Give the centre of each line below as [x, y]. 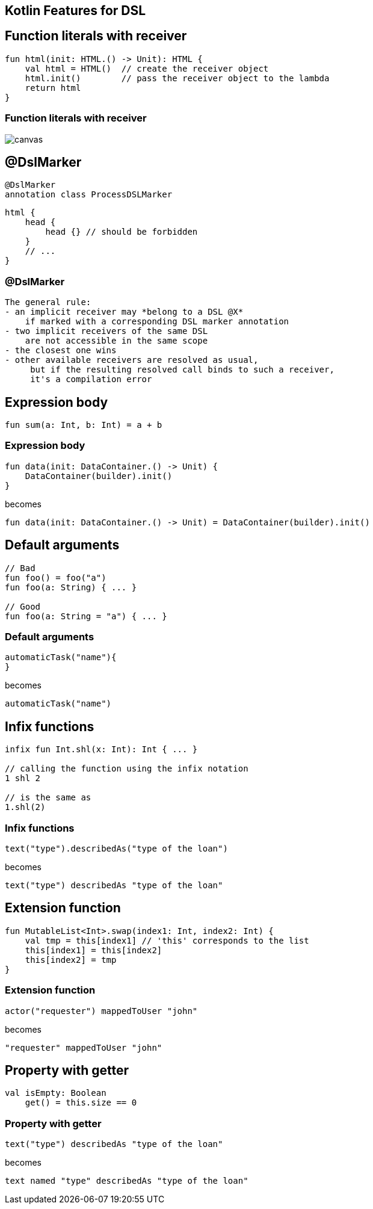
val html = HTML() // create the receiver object [147, 68]
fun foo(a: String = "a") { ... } [86, 616]
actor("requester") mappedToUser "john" [101, 1011]
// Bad [20, 568]
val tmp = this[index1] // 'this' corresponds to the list [167, 940]
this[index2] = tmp [71, 960]
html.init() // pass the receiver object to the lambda [177, 78]
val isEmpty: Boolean [56, 1093]
